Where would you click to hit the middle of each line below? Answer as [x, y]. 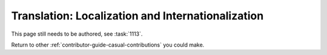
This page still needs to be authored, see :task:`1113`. [77, 34]
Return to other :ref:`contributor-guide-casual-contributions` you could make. [108, 45]
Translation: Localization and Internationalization [137, 16]
